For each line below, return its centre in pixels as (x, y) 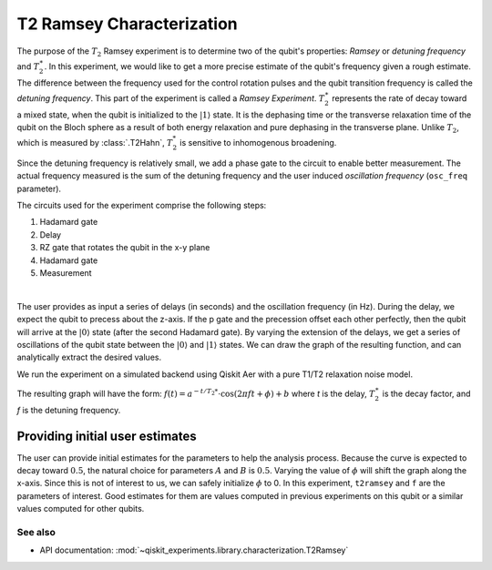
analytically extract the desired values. (89, 357)
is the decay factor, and (426, 393)
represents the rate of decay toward (400, 98)
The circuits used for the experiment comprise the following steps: (142, 206)
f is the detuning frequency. (69, 410)
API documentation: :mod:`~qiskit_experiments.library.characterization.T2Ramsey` (194, 550)
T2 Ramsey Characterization (128, 24)
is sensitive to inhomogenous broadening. (258, 143)
